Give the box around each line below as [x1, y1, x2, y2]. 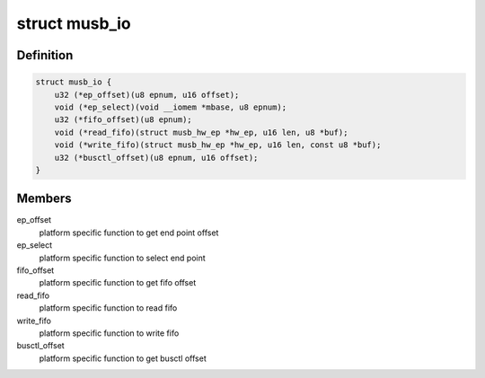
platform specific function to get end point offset [39, 227, 219, 238]
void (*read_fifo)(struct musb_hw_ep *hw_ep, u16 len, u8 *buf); [54, 127, 348, 137]
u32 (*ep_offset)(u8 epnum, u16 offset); [54, 90, 240, 100]
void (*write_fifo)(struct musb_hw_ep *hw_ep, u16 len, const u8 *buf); [54, 140, 382, 150]
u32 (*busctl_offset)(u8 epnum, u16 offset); [54, 153, 259, 163]
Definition [16, 48, 74, 63]
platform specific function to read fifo [39, 303, 178, 313]
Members [16, 191, 72, 207]
